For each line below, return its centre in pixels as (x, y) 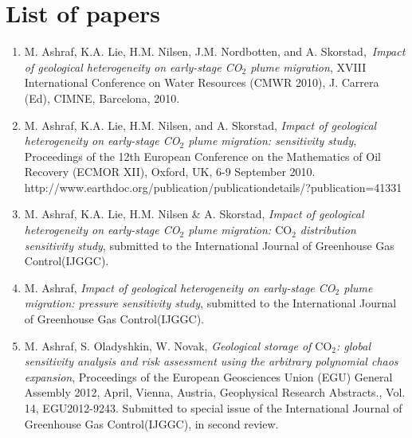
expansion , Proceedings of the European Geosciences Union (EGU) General (208, 376)
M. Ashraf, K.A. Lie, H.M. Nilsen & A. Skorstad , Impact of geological (194, 214)
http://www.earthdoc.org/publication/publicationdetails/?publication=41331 (213, 187)
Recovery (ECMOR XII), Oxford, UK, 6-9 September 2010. (170, 172)
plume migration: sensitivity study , (273, 141)
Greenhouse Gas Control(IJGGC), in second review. (151, 423)
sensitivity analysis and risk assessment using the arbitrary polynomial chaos (211, 361)
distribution (328, 230)
